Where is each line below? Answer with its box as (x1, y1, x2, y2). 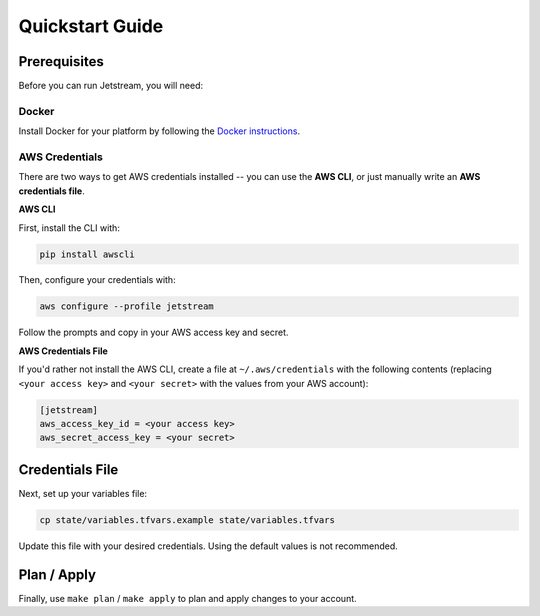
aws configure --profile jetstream (39, 301, 214, 312)
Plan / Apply (18, 566, 97, 583)
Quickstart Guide (18, 15, 164, 37)
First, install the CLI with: (18, 221, 120, 234)
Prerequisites (18, 53, 104, 70)
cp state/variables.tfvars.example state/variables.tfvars (39, 514, 335, 525)
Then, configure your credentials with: (18, 274, 176, 286)
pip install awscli (39, 248, 135, 260)
